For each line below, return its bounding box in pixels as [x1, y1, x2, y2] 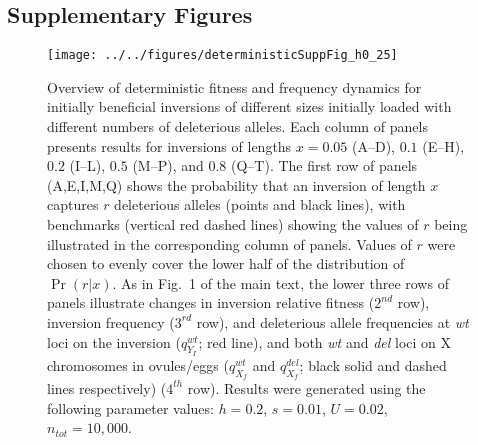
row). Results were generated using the [187, 377, 426, 398]
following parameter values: [47, 397, 214, 418]
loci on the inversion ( [47, 331, 181, 352]
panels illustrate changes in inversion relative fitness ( [47, 292, 375, 313]
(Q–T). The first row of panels [231, 155, 418, 176]
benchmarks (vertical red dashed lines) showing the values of [47, 214, 419, 235]
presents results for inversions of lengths [47, 135, 292, 156]
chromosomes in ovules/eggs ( [47, 354, 229, 375]
